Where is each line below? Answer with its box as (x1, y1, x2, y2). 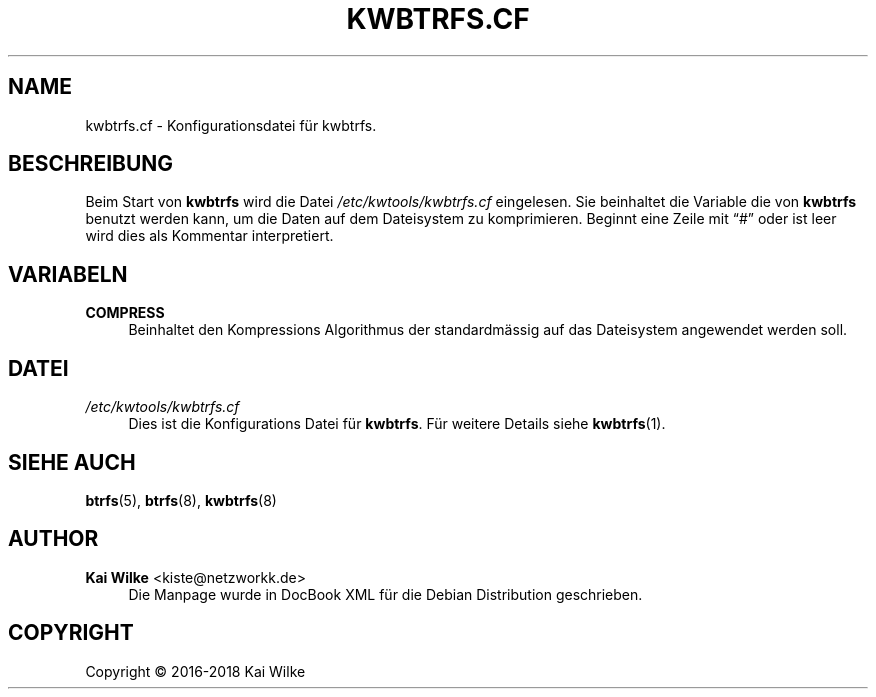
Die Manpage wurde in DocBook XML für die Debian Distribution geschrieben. (128, 585, 643, 603)
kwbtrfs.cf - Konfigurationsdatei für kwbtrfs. (85, 116, 377, 134)
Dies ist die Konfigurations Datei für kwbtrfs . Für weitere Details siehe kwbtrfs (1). (128, 415, 666, 433)
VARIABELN (8, 261, 128, 287)
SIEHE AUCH (8, 449, 136, 475)
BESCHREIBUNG (8, 151, 174, 177)
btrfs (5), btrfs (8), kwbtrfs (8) (85, 491, 277, 509)
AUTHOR (8, 526, 99, 552)
